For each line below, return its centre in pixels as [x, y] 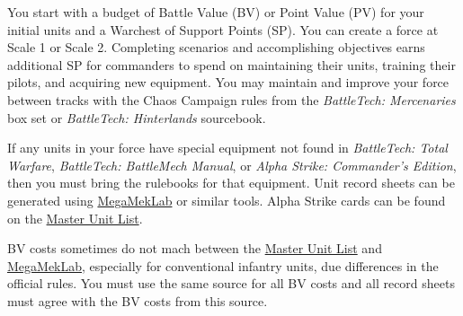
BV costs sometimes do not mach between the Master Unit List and [195, 248]
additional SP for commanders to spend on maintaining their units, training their [231, 64]
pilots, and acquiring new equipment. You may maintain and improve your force [228, 82]
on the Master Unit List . [75, 218]
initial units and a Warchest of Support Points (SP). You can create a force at [223, 29]
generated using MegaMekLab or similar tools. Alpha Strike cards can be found [227, 200]
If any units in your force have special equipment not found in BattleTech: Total [227, 148]
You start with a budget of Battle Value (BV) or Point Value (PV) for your [216, 12]
